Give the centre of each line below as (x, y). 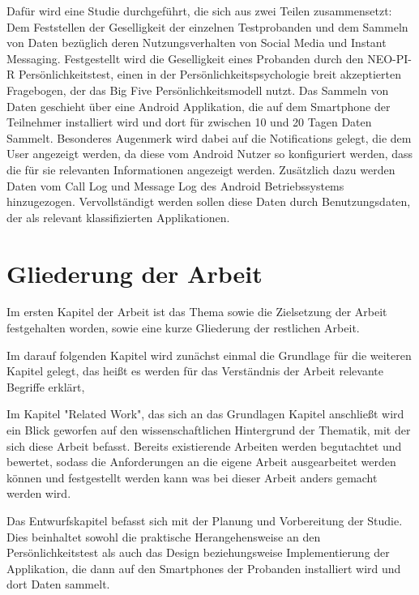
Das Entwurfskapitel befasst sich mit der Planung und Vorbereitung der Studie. (205, 520)
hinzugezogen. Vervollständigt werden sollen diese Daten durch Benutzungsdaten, (209, 201)
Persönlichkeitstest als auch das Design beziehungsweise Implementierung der (198, 552)
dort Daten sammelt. (58, 584)
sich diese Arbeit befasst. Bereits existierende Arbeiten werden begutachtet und (204, 445)
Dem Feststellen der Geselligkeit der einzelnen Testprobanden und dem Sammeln (207, 26)
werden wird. (39, 493)
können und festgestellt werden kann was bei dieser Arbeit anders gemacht (192, 477)
